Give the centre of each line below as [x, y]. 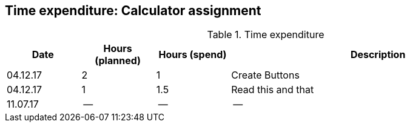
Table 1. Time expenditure [266, 35]
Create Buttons [265, 75]
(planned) [118, 61]
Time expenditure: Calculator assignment [133, 11]
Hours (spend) [193, 55]
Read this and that [273, 90]
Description [378, 55]
